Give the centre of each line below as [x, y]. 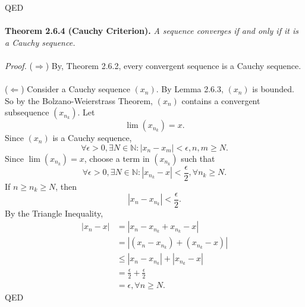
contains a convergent [221, 100]
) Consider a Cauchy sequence [76, 89]
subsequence [27, 112]
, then [66, 186]
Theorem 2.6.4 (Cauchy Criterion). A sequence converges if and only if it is [152, 31]
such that [198, 158]
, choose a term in [117, 158]
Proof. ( [19, 65]
